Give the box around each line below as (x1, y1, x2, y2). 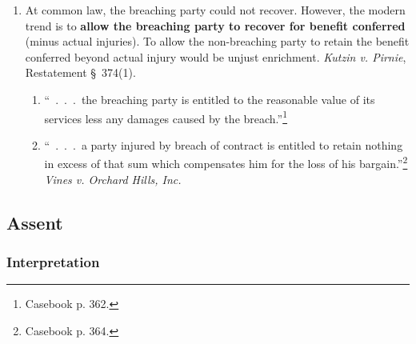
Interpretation (6, 251, 100, 271)
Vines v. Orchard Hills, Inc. (44, 170, 182, 187)
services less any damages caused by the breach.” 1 (44, 107, 288, 126)
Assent (6, 210, 63, 234)
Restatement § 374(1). (25, 64, 136, 81)
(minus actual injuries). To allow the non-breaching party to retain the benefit (25, 33, 410, 50)
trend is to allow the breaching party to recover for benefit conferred (25, 17, 406, 34)
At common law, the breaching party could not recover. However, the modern (25, 2, 406, 18)
